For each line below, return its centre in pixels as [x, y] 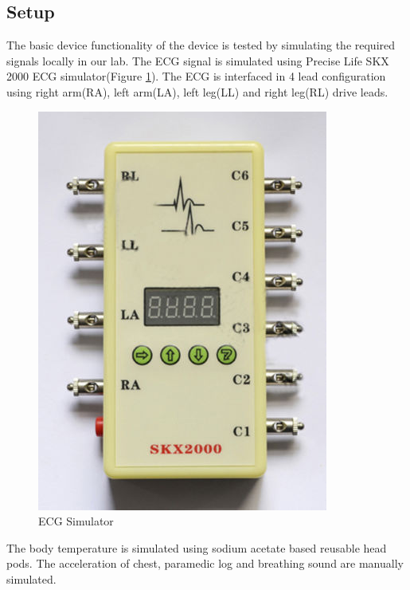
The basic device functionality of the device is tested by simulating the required [201, 45]
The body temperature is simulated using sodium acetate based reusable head [197, 547]
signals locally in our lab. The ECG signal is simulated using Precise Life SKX [198, 60]
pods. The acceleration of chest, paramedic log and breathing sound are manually [205, 563]
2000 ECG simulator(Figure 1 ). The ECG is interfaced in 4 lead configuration [196, 76]
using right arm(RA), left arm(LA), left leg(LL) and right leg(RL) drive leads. [197, 91]
